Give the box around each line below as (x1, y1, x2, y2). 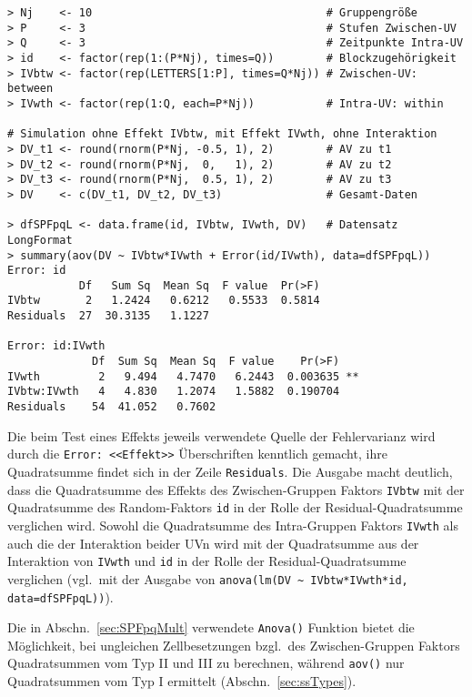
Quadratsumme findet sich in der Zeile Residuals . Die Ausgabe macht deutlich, (7, 461, 453, 480)
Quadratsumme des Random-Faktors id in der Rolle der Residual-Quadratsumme (7, 498, 463, 517)
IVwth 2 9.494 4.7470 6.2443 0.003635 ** (7, 369, 359, 383)
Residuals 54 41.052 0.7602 (7, 400, 216, 414)
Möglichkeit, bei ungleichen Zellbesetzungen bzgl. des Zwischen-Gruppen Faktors (7, 635, 460, 654)
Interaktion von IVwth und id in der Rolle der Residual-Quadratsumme (7, 551, 407, 571)
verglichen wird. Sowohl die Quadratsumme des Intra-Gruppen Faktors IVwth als (7, 515, 458, 534)
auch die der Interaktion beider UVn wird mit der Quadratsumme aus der (7, 533, 419, 552)
